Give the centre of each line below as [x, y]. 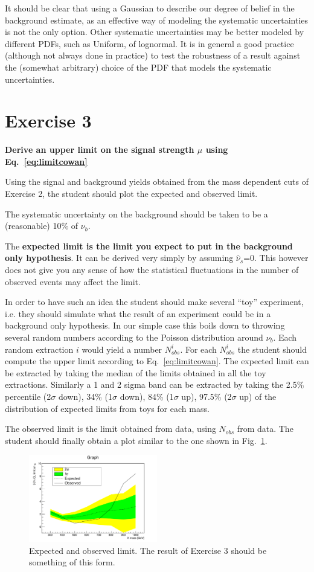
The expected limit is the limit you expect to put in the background [149, 246]
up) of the [258, 396]
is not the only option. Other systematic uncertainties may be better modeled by [155, 32]
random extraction [39, 349]
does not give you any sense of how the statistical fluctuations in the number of [152, 270]
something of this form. [72, 562]
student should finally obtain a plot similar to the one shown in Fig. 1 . [136, 440]
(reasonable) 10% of [42, 226]
